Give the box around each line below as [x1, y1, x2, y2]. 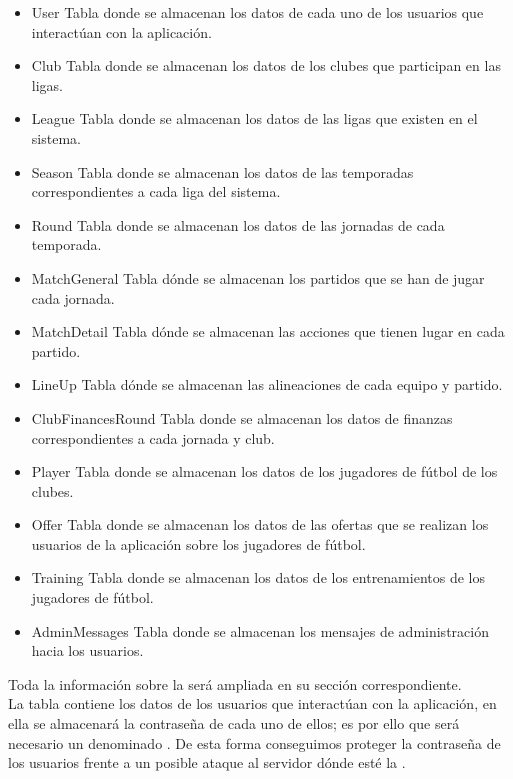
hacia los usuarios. [31, 640, 144, 661]
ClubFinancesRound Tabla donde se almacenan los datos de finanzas [31, 407, 453, 428]
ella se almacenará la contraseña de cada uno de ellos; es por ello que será [8, 713, 460, 734]
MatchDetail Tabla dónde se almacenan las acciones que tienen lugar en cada [31, 321, 505, 342]
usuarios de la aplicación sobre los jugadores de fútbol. [31, 533, 366, 554]
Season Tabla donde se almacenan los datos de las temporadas [31, 161, 414, 182]
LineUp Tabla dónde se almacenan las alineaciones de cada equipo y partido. [31, 374, 503, 395]
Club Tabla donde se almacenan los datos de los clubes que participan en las [31, 55, 501, 76]
